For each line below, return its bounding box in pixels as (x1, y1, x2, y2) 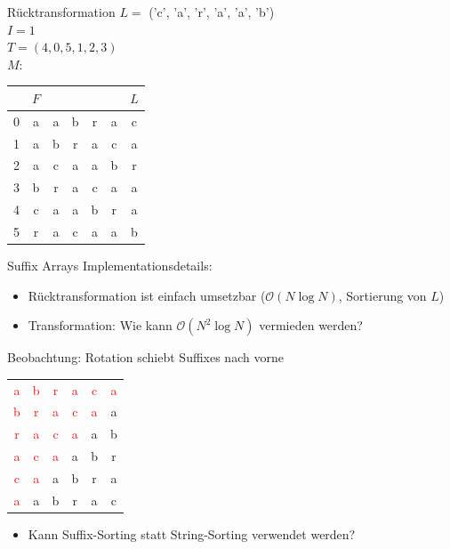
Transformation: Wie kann (28, 316, 173, 335)
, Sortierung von (338, 286, 427, 304)
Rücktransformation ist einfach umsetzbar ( (28, 286, 266, 304)
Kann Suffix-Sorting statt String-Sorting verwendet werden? (28, 524, 356, 543)
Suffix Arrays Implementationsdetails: (7, 256, 213, 275)
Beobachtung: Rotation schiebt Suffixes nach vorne (7, 348, 284, 367)
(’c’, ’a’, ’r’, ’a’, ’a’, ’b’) (149, 3, 275, 20)
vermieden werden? (259, 316, 363, 335)
